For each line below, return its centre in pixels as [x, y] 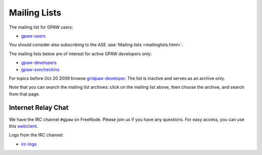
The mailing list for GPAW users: [41, 27]
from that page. [25, 94]
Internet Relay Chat [39, 108]
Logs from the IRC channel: [36, 135]
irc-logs [29, 144]
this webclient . [24, 126]
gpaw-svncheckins [40, 69]
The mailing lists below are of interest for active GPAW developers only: [81, 54]
